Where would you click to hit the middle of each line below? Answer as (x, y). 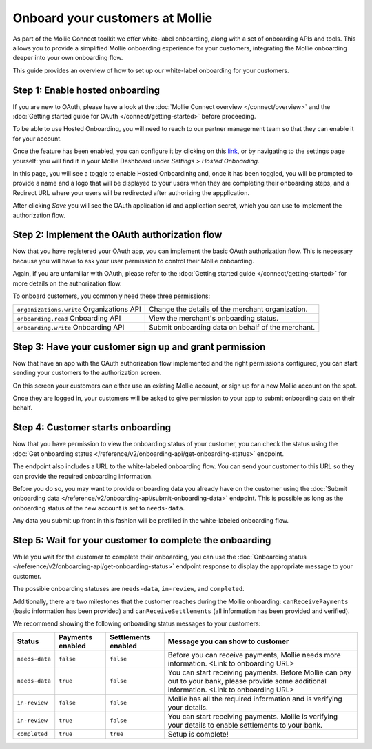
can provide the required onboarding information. (83, 476)
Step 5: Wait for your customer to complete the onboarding (142, 540)
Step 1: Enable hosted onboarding (86, 90)
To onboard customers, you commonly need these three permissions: (111, 296)
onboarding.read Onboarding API (69, 319)
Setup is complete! (198, 734)
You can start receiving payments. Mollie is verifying (253, 716)
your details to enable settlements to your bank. (245, 725)
